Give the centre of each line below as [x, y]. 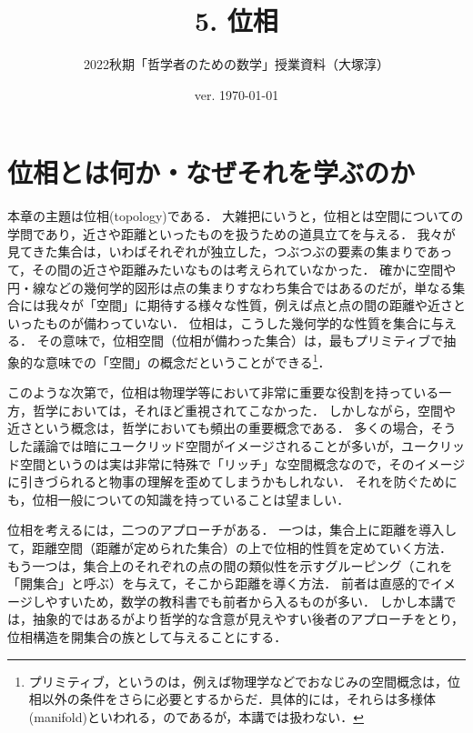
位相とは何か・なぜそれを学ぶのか [211, 172]
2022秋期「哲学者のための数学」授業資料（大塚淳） [236, 64]
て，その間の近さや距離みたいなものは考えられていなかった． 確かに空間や [232, 270]
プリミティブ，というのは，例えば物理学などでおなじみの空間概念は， [238, 681]
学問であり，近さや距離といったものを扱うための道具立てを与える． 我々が [231, 233]
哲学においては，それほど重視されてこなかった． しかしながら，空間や [244, 410]
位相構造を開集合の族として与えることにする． [147, 636]
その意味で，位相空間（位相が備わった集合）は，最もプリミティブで [240, 341]
